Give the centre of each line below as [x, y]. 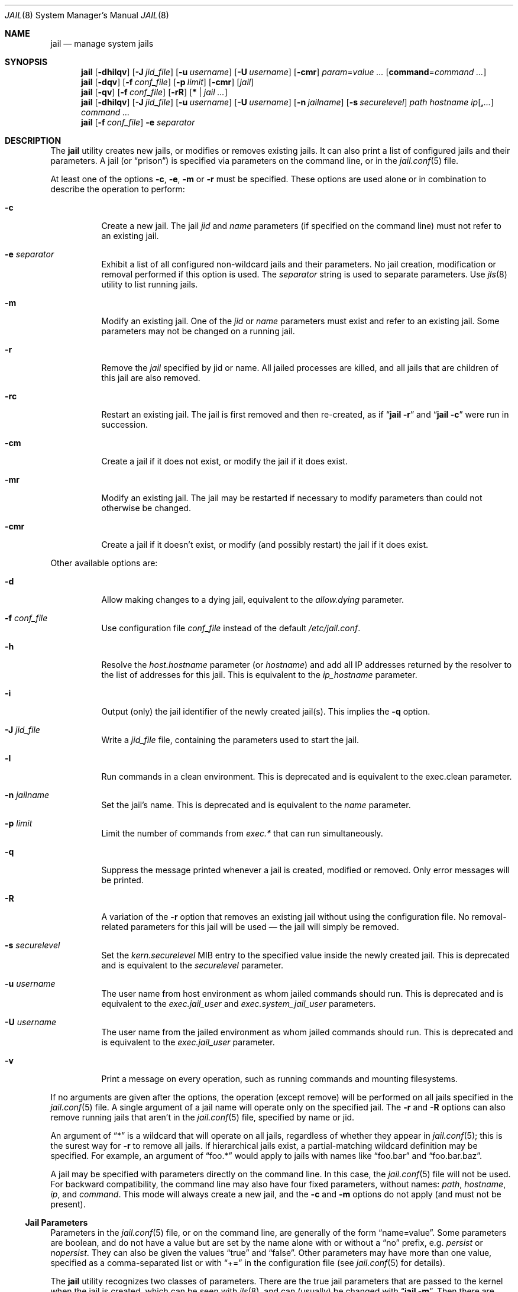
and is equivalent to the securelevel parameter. [192, 965]
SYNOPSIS [26, 62]
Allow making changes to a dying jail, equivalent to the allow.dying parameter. [253, 600]
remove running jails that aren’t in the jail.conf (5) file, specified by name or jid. [203, 1117]
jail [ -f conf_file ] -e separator [138, 122]
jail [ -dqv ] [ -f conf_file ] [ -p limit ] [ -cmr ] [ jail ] [168, 82]
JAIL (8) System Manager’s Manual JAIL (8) [87, 15]
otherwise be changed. [146, 508]
